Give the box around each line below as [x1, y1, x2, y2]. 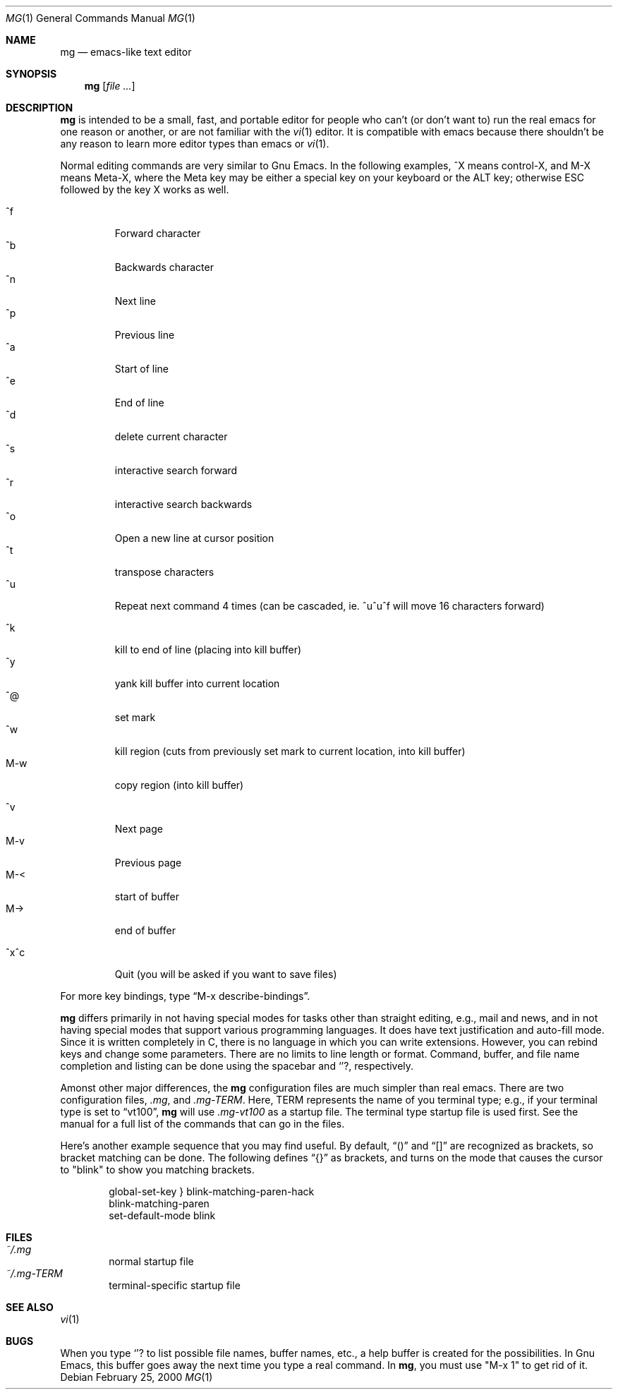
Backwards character [114, 261, 214, 273]
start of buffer [114, 890, 179, 902]
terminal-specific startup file [109, 1279, 241, 1291]
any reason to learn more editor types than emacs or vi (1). [60, 138, 329, 150]
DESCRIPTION [6, 102, 73, 114]
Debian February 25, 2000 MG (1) [60, 1371, 213, 1383]
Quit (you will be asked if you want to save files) [114, 968, 337, 980]
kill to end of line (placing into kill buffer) [114, 644, 302, 656]
